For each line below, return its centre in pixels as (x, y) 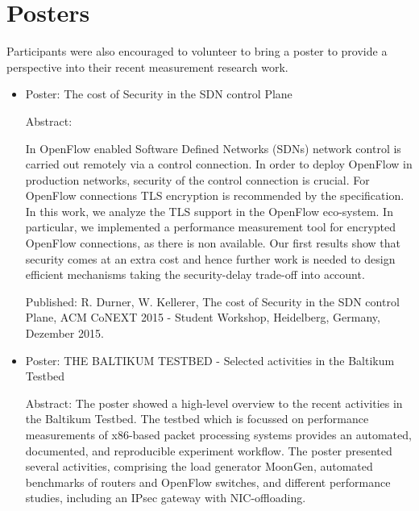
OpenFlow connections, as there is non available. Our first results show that (213, 243)
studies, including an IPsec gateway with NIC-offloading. (166, 498)
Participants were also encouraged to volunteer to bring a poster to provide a (197, 51)
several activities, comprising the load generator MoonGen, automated (199, 466)
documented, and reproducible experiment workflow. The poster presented (209, 450)
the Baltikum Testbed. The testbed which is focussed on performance (197, 419)
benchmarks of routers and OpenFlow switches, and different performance (208, 482)
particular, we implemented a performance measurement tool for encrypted (211, 227)
